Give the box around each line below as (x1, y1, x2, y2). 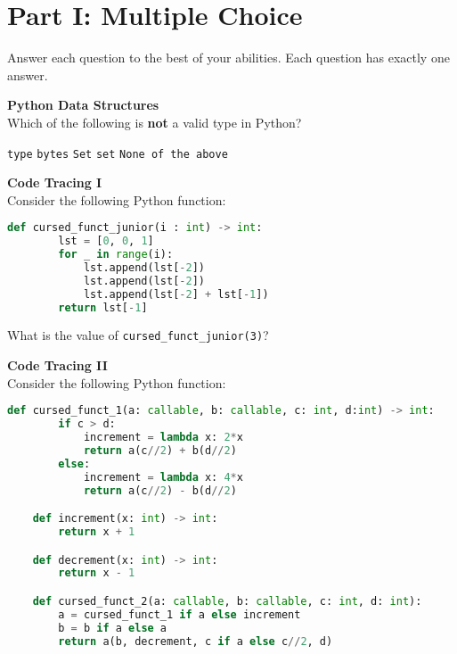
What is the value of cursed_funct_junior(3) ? (7, 326, 269, 344)
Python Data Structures (7, 95, 159, 114)
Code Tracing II (7, 356, 108, 375)
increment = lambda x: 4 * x (83, 470, 243, 484)
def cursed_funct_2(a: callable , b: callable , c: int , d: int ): (32, 594, 422, 608)
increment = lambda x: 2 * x (83, 431, 243, 444)
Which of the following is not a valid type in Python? (7, 112, 302, 131)
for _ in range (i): (58, 248, 174, 261)
